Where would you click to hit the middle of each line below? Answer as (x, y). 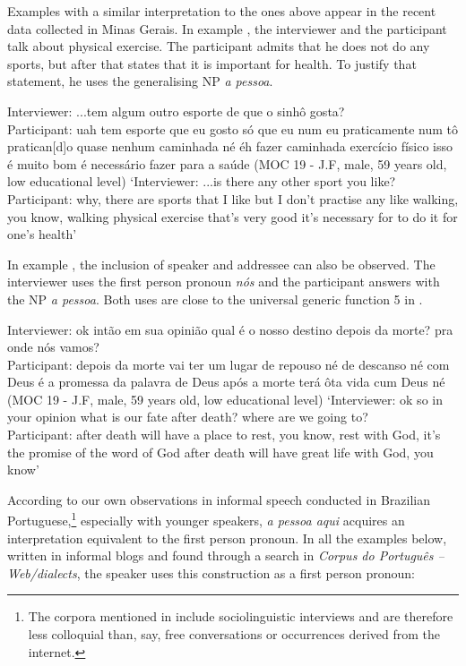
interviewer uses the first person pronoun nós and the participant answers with (224, 282)
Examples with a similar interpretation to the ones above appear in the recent (222, 11)
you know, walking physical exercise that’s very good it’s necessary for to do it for (233, 216)
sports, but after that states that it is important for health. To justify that (212, 63)
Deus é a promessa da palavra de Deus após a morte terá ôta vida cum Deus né (226, 382)
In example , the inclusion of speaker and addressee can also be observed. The (221, 264)
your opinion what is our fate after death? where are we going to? (188, 417)
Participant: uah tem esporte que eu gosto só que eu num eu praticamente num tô (233, 128)
